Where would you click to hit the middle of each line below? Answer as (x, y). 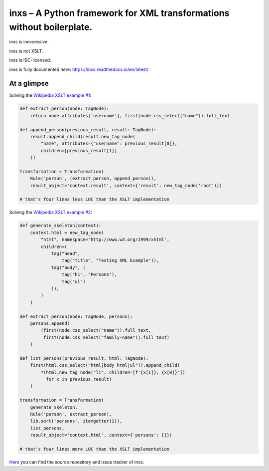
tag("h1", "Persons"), (89, 275)
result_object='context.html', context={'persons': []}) (101, 435)
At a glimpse (29, 84)
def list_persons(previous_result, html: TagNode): (84, 358)
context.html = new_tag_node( (67, 233)
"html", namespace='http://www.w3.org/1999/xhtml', (105, 240)
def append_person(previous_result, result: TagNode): (88, 129)
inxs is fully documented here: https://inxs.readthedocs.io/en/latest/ (79, 69)
